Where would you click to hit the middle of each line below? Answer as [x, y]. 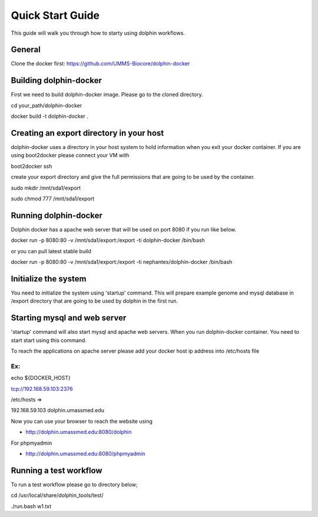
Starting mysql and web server [69, 318]
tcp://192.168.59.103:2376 [42, 389]
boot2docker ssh [32, 166]
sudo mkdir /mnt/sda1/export [46, 188]
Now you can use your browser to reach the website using [82, 421]
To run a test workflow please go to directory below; [74, 484]
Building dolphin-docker [57, 80]
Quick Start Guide [55, 15]
